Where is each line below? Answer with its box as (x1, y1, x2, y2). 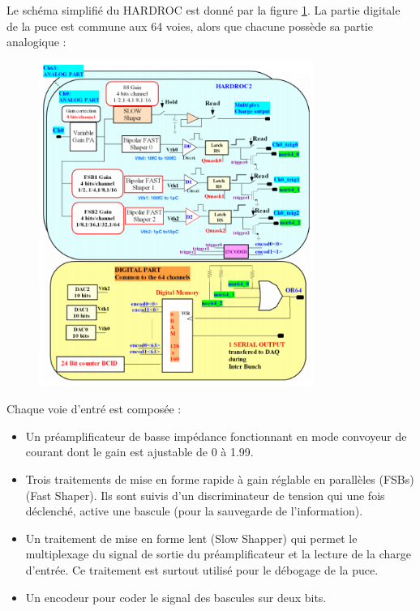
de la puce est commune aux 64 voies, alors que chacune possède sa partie (6, 17, 373, 34)
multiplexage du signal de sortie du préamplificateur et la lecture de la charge (25, 545, 411, 562)
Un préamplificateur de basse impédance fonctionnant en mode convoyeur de (25, 427, 407, 444)
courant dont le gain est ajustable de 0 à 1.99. (25, 443, 254, 460)
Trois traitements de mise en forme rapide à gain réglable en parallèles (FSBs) (25, 471, 414, 487)
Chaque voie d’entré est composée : (6, 400, 182, 417)
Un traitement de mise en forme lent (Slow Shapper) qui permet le (25, 529, 358, 546)
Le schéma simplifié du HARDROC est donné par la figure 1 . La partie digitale (6, 2, 401, 18)
